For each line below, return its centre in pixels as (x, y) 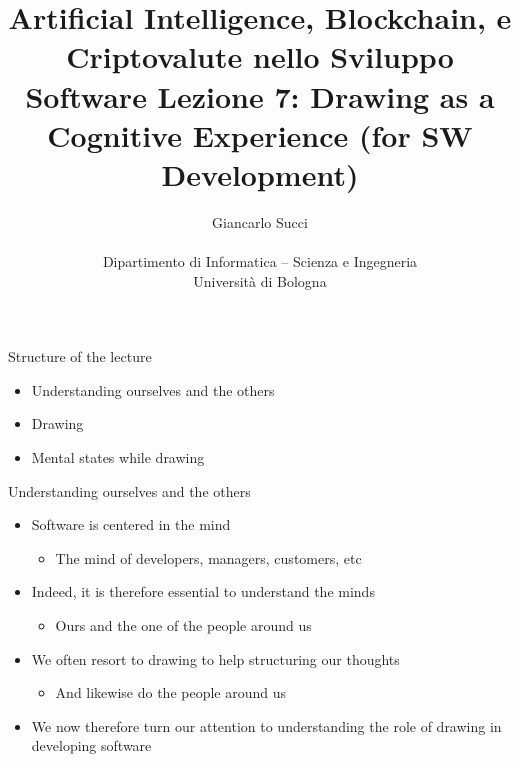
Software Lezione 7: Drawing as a (260, 95)
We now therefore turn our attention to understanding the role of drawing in (266, 725)
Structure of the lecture (80, 356)
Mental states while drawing (118, 457)
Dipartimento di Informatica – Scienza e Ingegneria (260, 261)
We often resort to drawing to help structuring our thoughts (215, 658)
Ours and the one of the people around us (183, 625)
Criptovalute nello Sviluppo (260, 56)
